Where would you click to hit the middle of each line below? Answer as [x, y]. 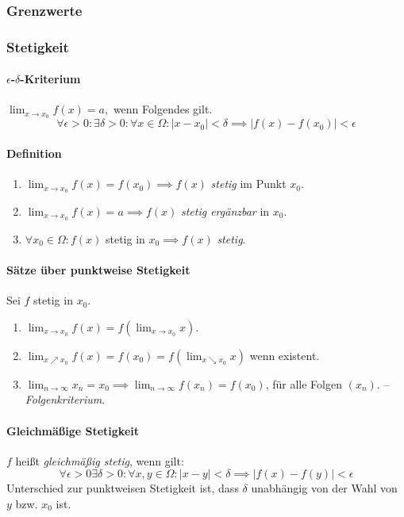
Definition [34, 153]
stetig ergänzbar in [225, 211]
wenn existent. [285, 355]
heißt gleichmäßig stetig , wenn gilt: [100, 460]
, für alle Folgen [304, 383]
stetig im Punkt [248, 184]
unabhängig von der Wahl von [324, 488]
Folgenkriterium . [65, 399]
